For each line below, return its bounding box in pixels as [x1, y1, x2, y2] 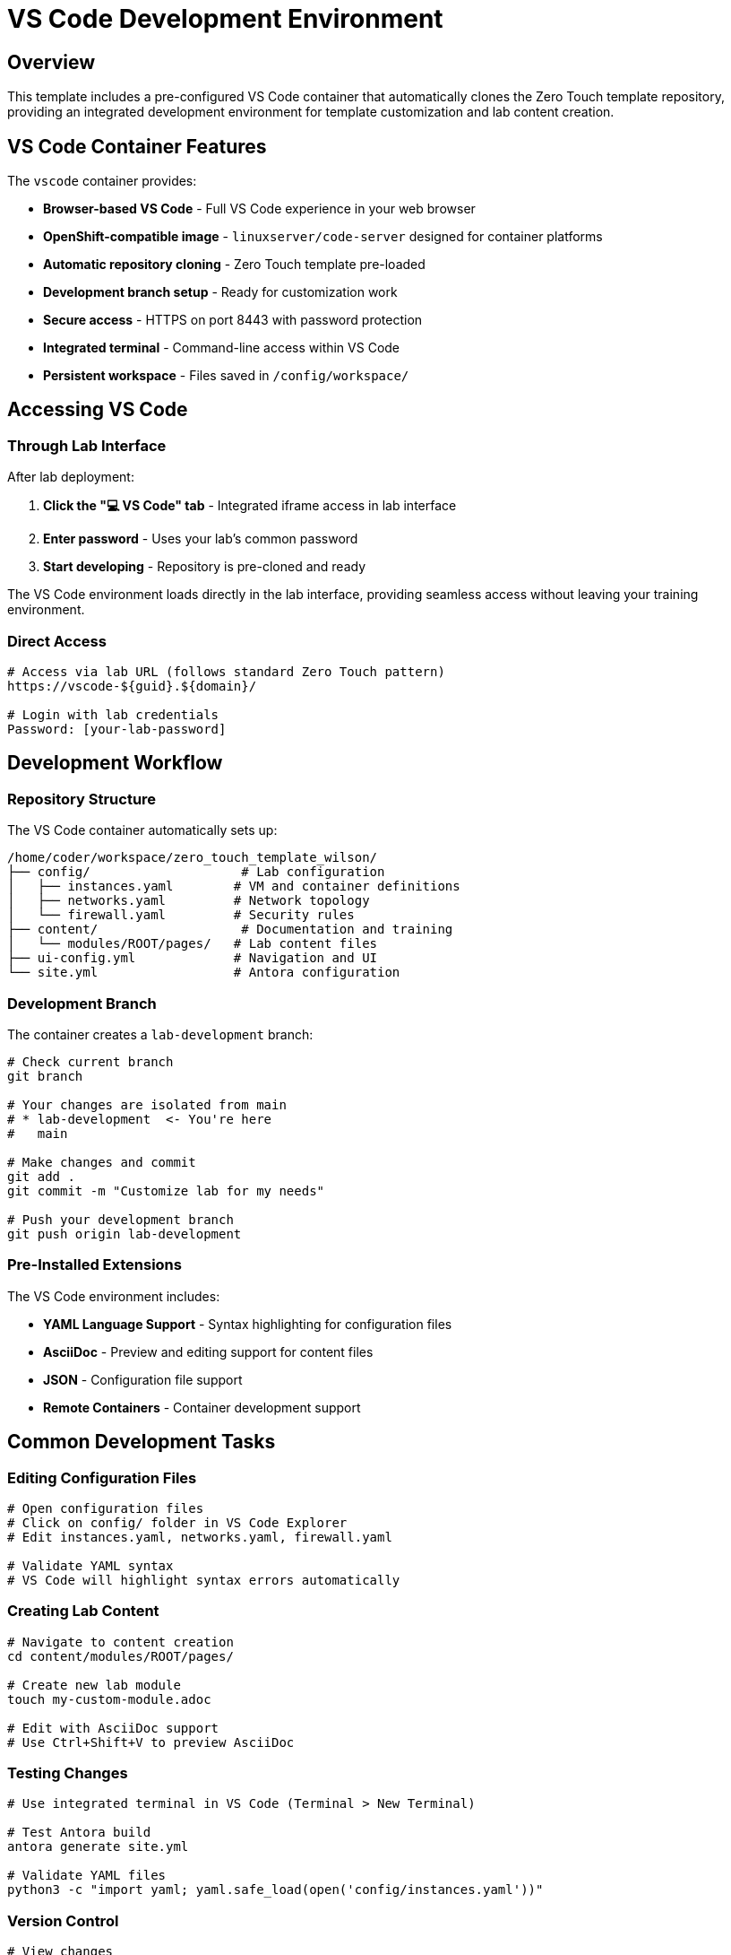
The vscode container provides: [7, 173, 197, 189]
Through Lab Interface [7, 436, 167, 455]
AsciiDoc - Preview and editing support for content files [43, 1343, 374, 1360]
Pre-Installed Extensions [7, 1256, 182, 1274]
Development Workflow [7, 752, 223, 775]
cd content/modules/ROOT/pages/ [7, 1648, 234, 1664]
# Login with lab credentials [7, 707, 219, 722]
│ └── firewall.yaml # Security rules [7, 908, 355, 923]
